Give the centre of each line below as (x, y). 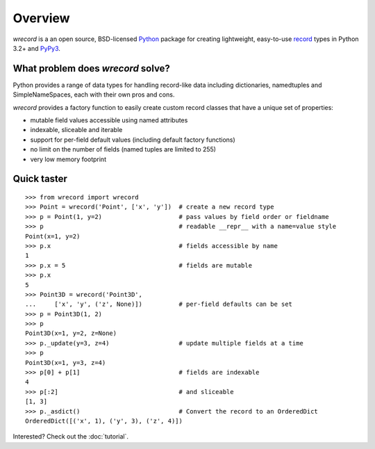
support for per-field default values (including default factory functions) (133, 140)
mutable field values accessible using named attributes (109, 120)
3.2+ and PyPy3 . (36, 48)
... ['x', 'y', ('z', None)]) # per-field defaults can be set (159, 304)
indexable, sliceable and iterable (76, 130)
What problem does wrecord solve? (91, 68)
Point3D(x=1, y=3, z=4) (66, 362)
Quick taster (40, 179)
